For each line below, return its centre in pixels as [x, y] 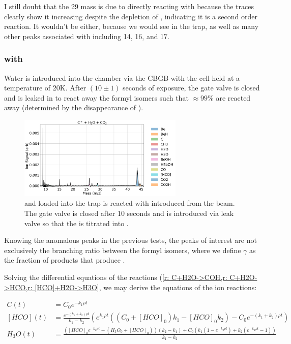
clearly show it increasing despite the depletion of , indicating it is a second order [131, 16]
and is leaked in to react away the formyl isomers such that [96, 97]
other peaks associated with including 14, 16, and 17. [87, 36]
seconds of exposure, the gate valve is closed [191, 88]
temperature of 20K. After [45, 88]
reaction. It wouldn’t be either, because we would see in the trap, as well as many [132, 26]
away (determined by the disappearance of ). [74, 107]
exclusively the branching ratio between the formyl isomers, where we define [123, 250]
